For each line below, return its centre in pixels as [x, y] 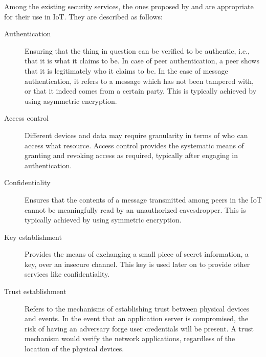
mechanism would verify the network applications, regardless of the [130, 338]
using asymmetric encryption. [71, 101]
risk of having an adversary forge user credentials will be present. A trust [139, 328]
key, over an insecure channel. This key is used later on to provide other [137, 264]
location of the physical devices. [74, 349]
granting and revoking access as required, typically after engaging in [131, 155]
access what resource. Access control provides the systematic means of [134, 145]
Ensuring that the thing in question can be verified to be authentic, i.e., [137, 50]
